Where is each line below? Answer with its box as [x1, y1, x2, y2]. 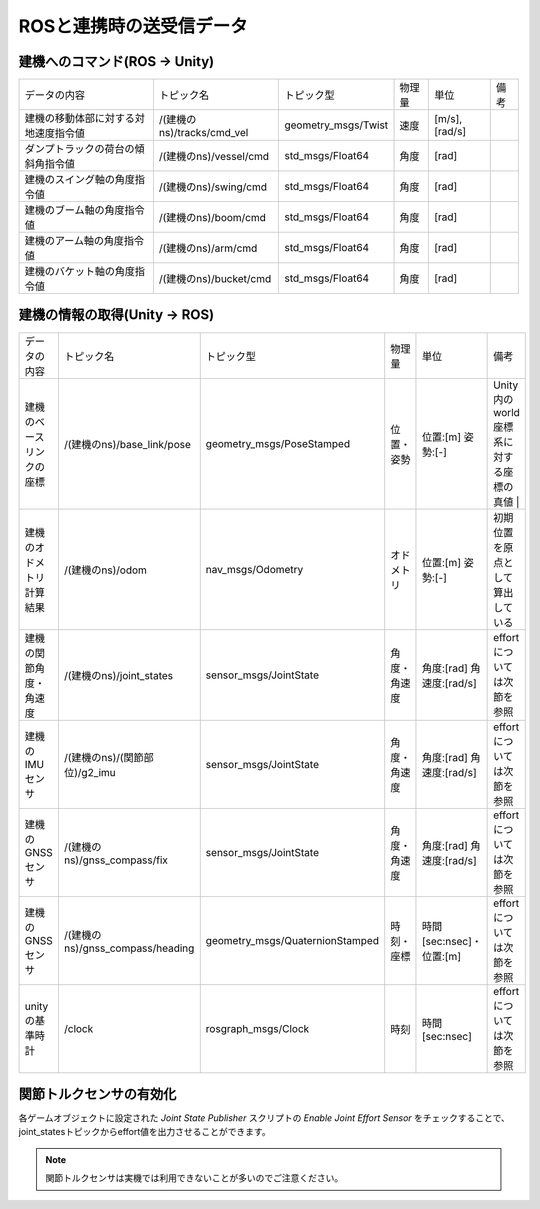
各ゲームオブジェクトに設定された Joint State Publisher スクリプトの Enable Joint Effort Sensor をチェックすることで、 [18, 1112, 510, 1124]
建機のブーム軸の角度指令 [24, 203, 145, 217]
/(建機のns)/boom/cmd [158, 211, 267, 225]
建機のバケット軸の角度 [24, 265, 135, 279]
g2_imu [81, 765, 117, 779]
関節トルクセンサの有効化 [18, 1086, 177, 1102]
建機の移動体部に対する [24, 111, 135, 125]
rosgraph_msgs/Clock [205, 1021, 310, 1035]
